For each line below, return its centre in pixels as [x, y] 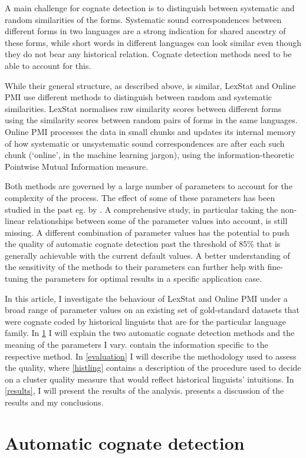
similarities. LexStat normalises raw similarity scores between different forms [143, 108]
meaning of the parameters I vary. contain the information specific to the [136, 345]
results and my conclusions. [54, 402]
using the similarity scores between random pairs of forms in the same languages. [151, 120]
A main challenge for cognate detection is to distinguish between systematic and [150, 8]
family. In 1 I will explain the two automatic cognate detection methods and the [150, 333]
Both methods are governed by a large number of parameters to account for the [149, 186]
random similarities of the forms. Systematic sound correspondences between [143, 19]
